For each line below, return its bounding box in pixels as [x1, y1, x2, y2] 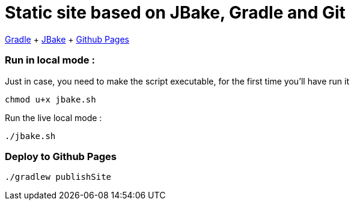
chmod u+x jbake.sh [5, 94, 96, 104]
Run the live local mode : [5, 112, 102, 123]
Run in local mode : [5, 54, 95, 67]
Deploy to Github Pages [5, 150, 117, 162]
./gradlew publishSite [5, 172, 112, 182]
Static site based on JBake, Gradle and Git [5, 2, 346, 23]
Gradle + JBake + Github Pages [5, 34, 129, 44]
